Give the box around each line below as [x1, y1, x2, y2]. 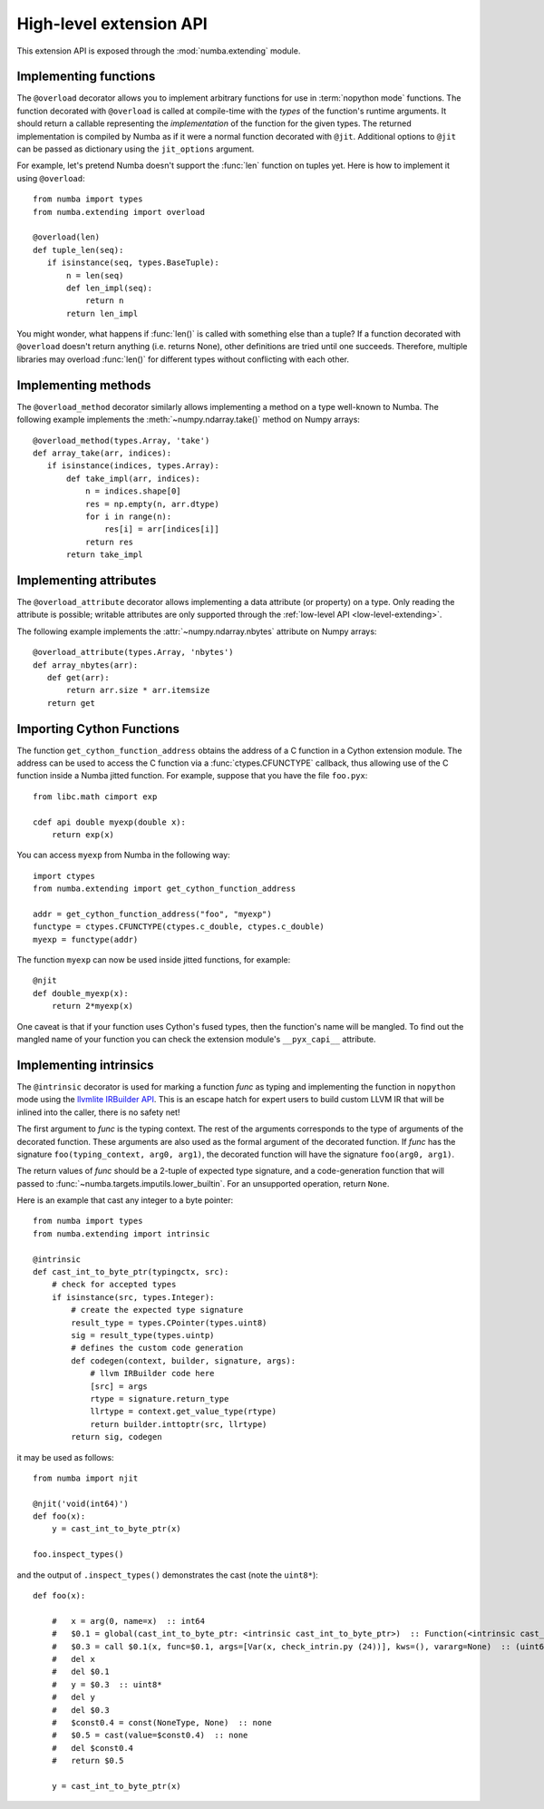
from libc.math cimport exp [33, 791, 158, 802]
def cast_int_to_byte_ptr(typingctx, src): [33, 1266, 229, 1277]
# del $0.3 [51, 1705, 110, 1715]
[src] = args [90, 1381, 149, 1392]
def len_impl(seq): [66, 282, 153, 293]
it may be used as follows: [16, 1452, 114, 1462]
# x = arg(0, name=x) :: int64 [51, 1616, 206, 1626]
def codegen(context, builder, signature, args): [71, 1355, 296, 1365]
